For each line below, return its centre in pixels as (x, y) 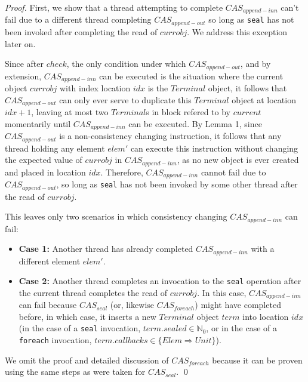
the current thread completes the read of (93, 292)
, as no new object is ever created (238, 160)
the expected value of (44, 160)
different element (50, 261)
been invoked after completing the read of (81, 31)
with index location (95, 88)
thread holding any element (55, 148)
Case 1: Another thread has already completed (106, 249)
